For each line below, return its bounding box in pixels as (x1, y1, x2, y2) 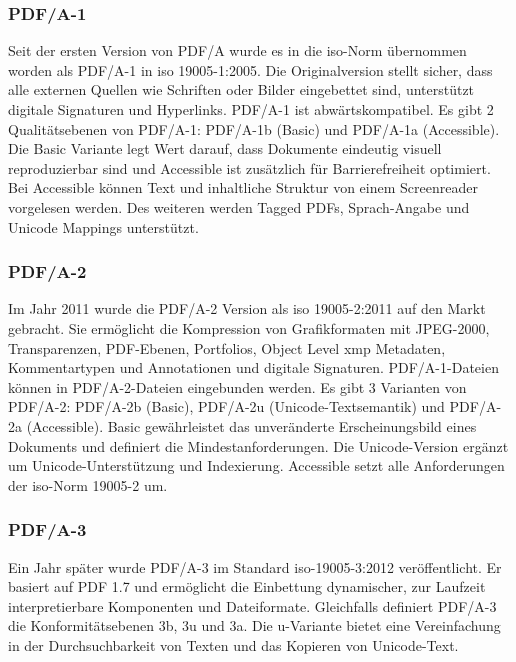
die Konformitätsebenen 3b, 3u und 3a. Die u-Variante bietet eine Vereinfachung (8, 615, 501, 636)
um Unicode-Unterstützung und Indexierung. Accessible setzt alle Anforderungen (8, 455, 505, 476)
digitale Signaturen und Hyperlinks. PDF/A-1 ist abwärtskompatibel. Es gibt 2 (8, 99, 494, 119)
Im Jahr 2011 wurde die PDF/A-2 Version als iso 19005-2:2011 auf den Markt (8, 298, 486, 319)
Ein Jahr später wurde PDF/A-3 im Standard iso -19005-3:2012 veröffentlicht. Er (8, 556, 502, 577)
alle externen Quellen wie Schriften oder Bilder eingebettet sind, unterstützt (8, 79, 475, 100)
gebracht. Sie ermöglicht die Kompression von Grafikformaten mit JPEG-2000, (8, 317, 490, 338)
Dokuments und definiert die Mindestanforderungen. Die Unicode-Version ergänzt (8, 435, 509, 456)
